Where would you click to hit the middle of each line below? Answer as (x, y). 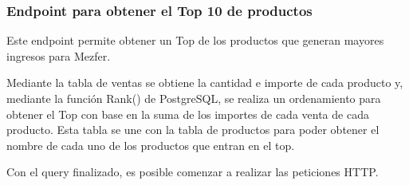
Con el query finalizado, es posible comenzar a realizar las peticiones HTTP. (193, 172)
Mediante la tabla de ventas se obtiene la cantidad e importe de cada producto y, (205, 83)
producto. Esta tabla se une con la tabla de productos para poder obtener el (193, 130)
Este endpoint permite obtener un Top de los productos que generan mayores (195, 40)
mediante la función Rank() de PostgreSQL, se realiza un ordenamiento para (194, 98)
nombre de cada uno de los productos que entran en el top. (151, 145)
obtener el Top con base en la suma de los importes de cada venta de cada (188, 114)
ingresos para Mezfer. (59, 55)
